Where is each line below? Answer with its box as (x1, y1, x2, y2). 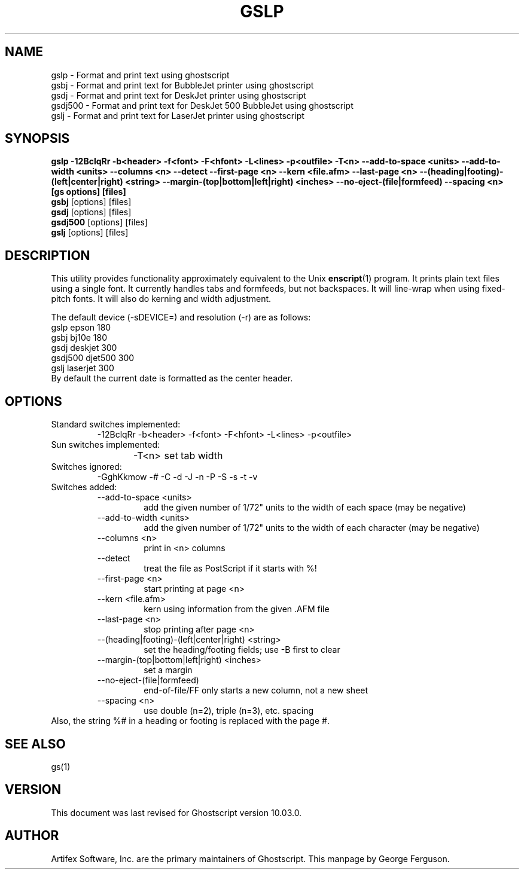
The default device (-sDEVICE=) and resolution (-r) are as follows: (51, 312, 311, 323)
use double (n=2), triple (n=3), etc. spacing (144, 705, 314, 716)
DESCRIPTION (5, 247, 90, 263)
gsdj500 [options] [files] (51, 217, 148, 228)
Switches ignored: (51, 462, 122, 472)
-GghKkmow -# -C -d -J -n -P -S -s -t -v (97, 472, 258, 482)
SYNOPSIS (5, 131, 70, 146)
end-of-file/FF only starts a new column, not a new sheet (144, 685, 368, 696)
